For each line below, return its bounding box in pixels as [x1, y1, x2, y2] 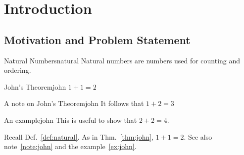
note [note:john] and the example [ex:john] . [4, 141, 137, 152]
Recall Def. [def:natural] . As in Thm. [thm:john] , [4, 131, 153, 142]
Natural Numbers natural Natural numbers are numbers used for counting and [4, 55, 241, 65]
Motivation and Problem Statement [4, 32, 191, 47]
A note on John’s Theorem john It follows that [4, 98, 144, 108]
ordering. [4, 65, 31, 75]
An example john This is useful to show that [4, 114, 137, 125]
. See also [184, 131, 212, 142]
